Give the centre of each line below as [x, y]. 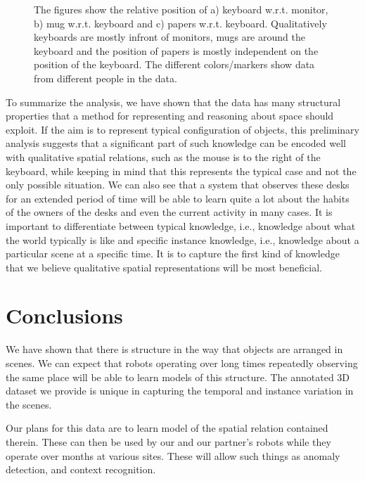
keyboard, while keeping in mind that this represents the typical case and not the [181, 171]
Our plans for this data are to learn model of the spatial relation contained [167, 428]
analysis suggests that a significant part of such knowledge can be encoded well [176, 143]
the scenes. [29, 404]
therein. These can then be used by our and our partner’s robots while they [168, 441]
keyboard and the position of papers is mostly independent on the [176, 50]
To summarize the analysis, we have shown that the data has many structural [173, 102]
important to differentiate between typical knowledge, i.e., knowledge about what [181, 225]
